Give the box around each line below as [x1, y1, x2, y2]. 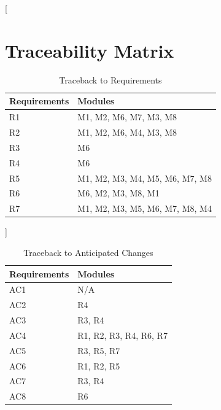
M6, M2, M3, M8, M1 [77, 187, 160, 199]
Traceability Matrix [5, 37, 174, 63]
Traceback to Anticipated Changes [23, 246, 153, 258]
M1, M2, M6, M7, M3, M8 [77, 110, 177, 123]
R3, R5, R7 [77, 344, 120, 357]
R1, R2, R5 [77, 359, 120, 372]
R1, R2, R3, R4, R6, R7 [77, 328, 168, 341]
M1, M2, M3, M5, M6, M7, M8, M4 [77, 202, 212, 215]
